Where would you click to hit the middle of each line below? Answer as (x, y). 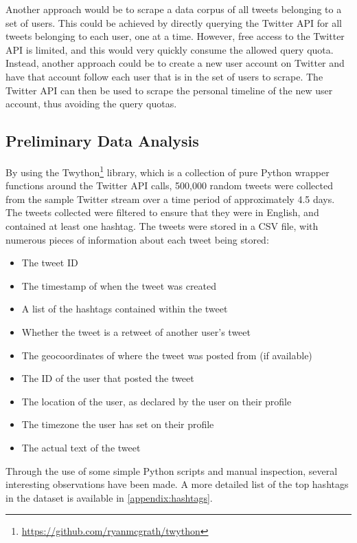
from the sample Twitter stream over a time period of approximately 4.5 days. (170, 199)
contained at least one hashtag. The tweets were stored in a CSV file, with (162, 225)
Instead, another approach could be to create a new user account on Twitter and (175, 63)
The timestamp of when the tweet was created (119, 285)
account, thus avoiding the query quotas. (91, 104)
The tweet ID (50, 263)
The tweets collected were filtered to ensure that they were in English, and (162, 212)
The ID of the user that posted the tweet (108, 378)
